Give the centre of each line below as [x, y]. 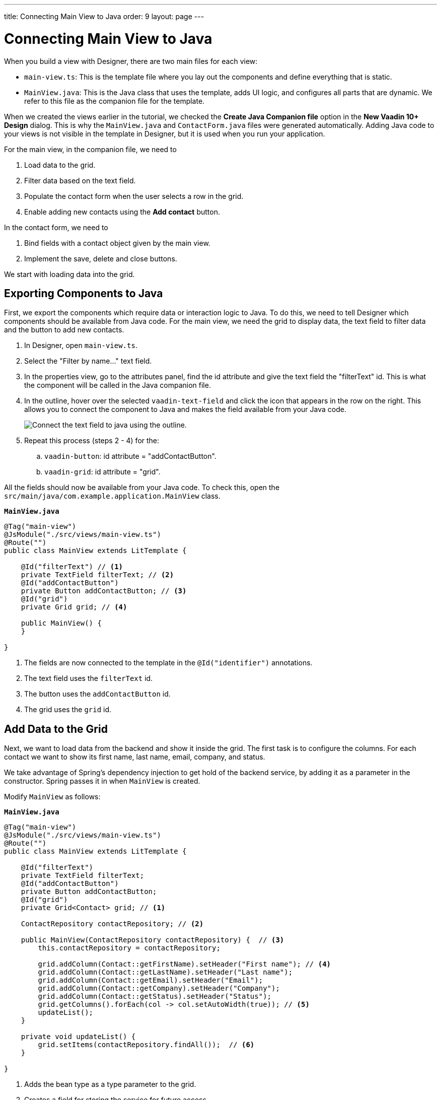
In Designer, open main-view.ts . [81, 346]
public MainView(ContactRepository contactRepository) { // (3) [153, 940]
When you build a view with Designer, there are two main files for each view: [131, 61]
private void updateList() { [78, 1037]
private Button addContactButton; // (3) [104, 591]
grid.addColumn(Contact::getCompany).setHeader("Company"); [159, 988]
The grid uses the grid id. [68, 710]
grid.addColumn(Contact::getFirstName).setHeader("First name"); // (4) [185, 964]
